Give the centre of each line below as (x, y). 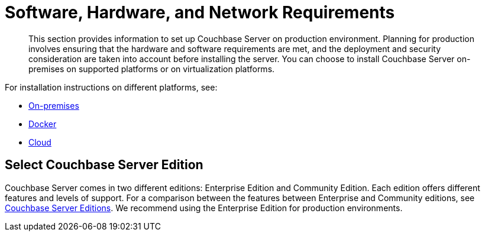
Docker (43, 124)
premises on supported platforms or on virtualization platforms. (152, 69)
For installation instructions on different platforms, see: (111, 87)
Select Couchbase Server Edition (104, 165)
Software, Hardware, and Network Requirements (200, 12)
